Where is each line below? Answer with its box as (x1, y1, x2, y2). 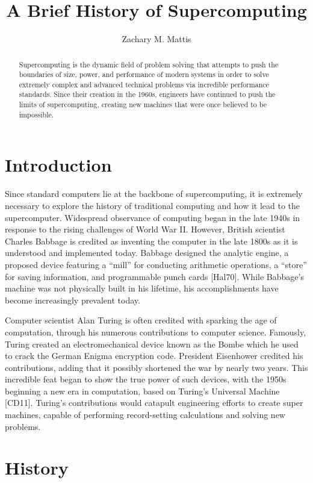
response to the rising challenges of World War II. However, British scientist (5, 223, 285, 235)
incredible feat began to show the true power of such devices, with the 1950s (5, 373, 287, 385)
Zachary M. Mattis (122, 33, 191, 45)
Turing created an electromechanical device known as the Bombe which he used (5, 337, 299, 350)
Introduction (5, 152, 112, 177)
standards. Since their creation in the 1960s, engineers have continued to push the (19, 89, 276, 99)
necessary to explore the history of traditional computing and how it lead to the (5, 199, 300, 211)
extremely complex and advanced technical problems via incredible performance (19, 79, 269, 89)
